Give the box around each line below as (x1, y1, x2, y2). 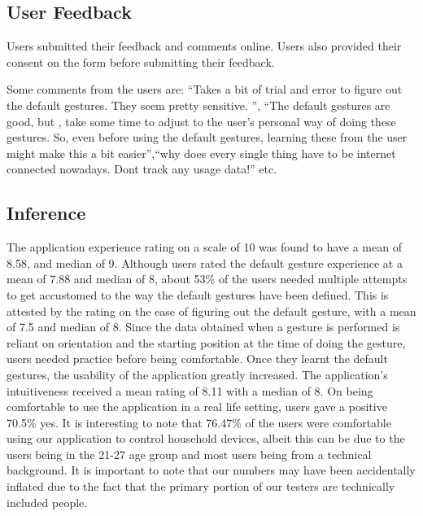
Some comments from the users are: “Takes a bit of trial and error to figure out (7, 81, 403, 98)
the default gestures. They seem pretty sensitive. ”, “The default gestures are (7, 96, 390, 113)
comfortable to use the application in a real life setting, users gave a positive (7, 398, 387, 415)
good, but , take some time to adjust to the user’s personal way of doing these (7, 112, 396, 129)
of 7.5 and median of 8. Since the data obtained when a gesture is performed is (7, 318, 400, 335)
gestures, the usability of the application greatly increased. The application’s (7, 365, 388, 383)
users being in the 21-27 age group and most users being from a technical (7, 445, 372, 462)
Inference (7, 200, 86, 225)
